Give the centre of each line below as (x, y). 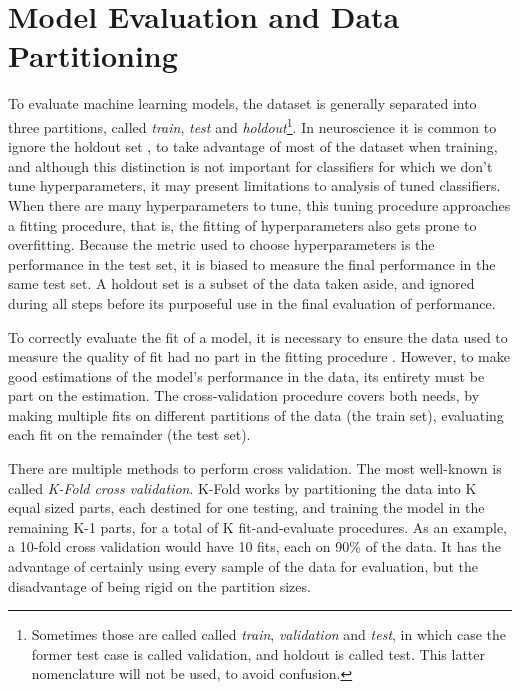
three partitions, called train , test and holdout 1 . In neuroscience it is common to (252, 125)
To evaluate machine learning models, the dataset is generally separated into (242, 103)
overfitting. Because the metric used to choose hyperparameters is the (221, 244)
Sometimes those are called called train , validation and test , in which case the (269, 634)
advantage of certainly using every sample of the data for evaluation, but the (243, 566)
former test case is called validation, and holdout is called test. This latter (258, 653)
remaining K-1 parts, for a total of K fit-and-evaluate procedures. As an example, (257, 526)
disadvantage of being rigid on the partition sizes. (159, 585)
